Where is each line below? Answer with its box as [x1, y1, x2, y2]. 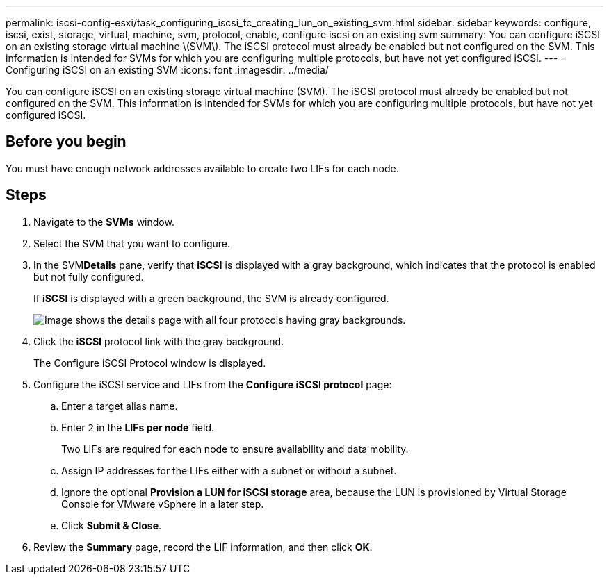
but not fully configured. [33, 270, 144, 283]
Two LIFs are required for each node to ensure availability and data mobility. [61, 442, 409, 455]
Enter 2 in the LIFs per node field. [61, 421, 214, 433]
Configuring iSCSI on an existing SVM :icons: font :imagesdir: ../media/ [6, 64, 329, 76]
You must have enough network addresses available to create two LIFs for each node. [6, 162, 399, 174]
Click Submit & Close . [61, 519, 162, 531]
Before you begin [6, 133, 127, 151]
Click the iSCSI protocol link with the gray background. [33, 335, 284, 347]
